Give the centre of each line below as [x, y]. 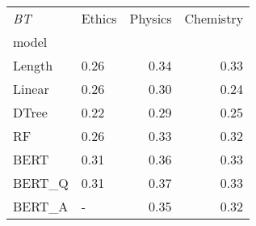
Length [33, 65]
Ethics [99, 18]
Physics [151, 18]
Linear [31, 89]
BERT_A [41, 206]
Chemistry [214, 18]
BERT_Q [41, 183]
